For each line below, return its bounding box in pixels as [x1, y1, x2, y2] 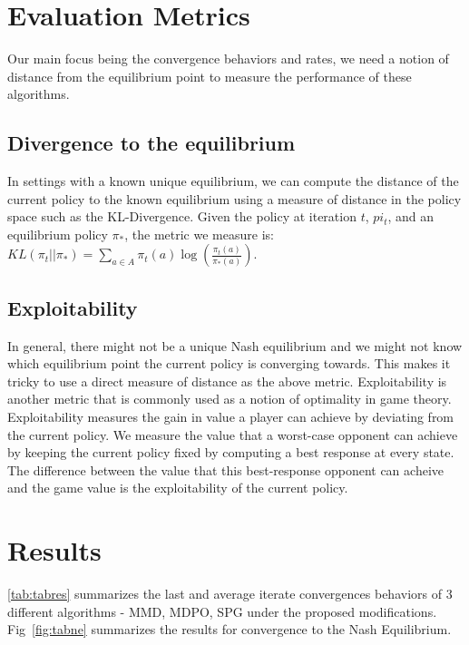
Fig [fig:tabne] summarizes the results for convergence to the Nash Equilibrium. [7, 620, 452, 639]
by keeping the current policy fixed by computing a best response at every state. [7, 443, 454, 462]
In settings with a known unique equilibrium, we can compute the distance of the [7, 171, 459, 191]
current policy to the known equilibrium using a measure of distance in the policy [7, 189, 462, 208]
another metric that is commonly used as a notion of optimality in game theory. [7, 389, 452, 408]
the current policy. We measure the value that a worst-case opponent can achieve [7, 425, 458, 444]
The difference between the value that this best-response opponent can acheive [7, 460, 444, 479]
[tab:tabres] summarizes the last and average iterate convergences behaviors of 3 [7, 584, 453, 603]
